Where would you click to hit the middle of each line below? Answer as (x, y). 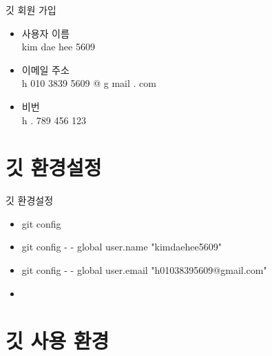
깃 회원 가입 (31, 10)
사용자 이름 (45, 33)
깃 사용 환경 (57, 340)
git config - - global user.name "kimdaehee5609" (122, 247)
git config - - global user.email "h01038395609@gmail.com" (144, 270)
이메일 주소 (45, 69)
